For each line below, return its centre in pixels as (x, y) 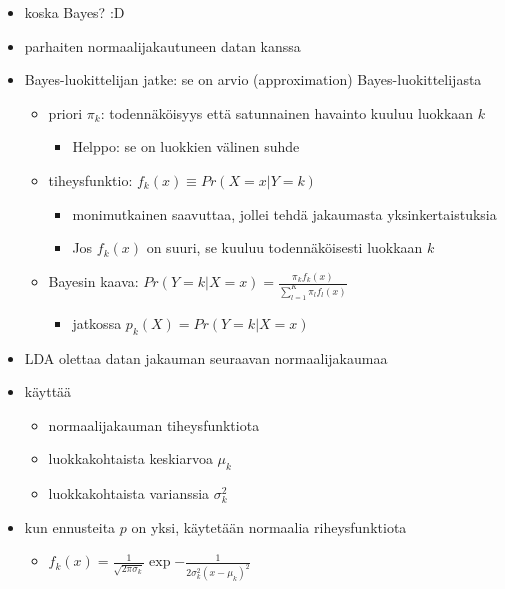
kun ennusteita (70, 526)
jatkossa (97, 322)
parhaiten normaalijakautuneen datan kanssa (162, 45)
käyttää (48, 391)
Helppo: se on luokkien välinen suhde (186, 146)
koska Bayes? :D (74, 12)
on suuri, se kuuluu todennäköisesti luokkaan (284, 247)
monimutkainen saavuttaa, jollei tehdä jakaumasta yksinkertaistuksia (284, 213)
